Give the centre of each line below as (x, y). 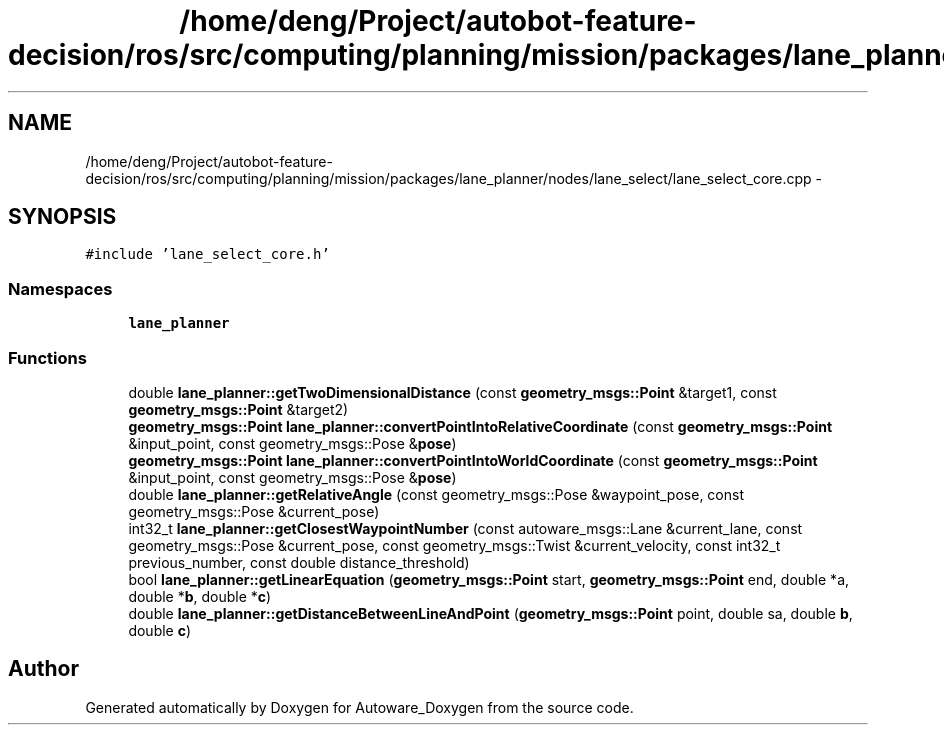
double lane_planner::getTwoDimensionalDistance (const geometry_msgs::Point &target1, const (452, 392)
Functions (47, 357)
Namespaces (60, 288)
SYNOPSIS (62, 217)
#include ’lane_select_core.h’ (207, 254)
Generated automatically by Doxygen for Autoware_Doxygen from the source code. (359, 707)
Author (43, 669)
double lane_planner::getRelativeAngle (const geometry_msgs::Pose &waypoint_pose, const (436, 494)
